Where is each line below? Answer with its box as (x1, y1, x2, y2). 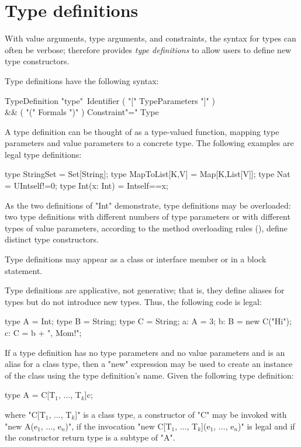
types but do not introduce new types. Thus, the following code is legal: (5, 295, 262, 307)
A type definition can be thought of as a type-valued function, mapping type (5, 125, 279, 137)
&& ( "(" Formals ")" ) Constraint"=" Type (5, 106, 159, 118)
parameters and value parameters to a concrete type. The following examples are (5, 137, 294, 149)
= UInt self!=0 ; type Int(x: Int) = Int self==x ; (5, 179, 168, 192)
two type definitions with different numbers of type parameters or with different (5, 210, 290, 223)
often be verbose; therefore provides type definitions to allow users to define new (5, 43, 292, 56)
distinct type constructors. (5, 233, 99, 245)
